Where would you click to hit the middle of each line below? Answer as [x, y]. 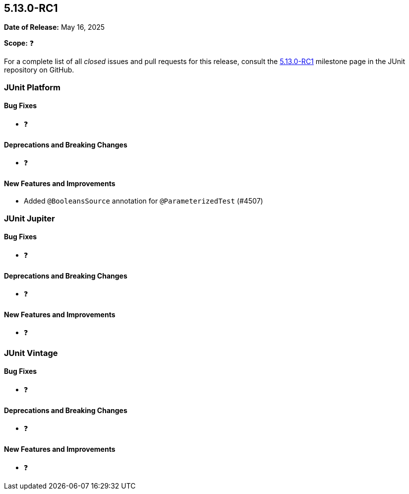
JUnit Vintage [31, 353]
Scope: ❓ [19, 43]
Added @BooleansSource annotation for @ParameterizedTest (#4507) [144, 201]
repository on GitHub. [39, 70]
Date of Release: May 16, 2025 [55, 27]
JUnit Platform [32, 87]
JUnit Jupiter [29, 218]
